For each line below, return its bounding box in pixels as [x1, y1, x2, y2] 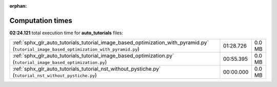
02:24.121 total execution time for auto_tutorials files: [9, 30, 123, 36]
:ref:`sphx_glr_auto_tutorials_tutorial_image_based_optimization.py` [12, 52, 174, 59]
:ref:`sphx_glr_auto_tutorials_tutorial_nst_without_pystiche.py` [12, 66, 161, 73]
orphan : [9, 3, 27, 9]
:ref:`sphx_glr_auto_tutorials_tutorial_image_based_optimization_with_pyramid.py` [12, 39, 209, 46]
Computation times [9, 16, 72, 25]
